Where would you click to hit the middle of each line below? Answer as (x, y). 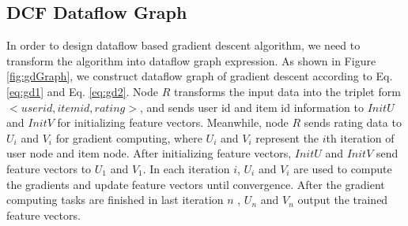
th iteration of (360, 137)
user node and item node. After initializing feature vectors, (149, 153)
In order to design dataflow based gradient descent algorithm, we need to (183, 45)
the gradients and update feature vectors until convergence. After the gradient (196, 184)
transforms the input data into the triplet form (287, 91)
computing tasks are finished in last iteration (115, 200)
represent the (287, 137)
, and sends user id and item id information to (252, 107)
